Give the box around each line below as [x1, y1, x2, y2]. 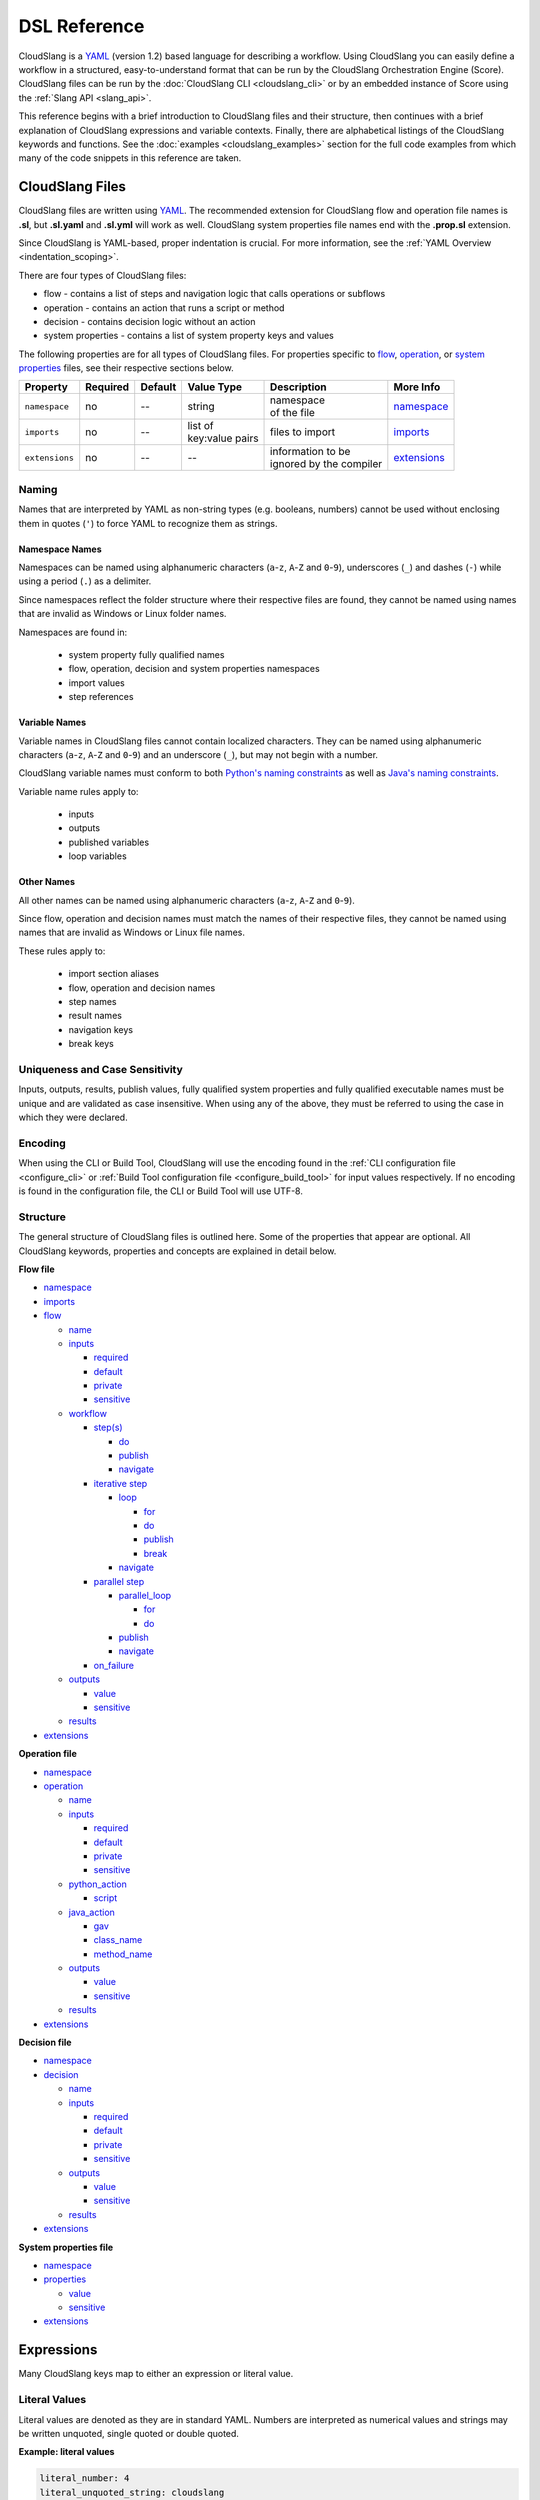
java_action [68, 1906, 115, 1918]
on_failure [93, 1659, 135, 1671]
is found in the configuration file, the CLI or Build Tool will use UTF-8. [18, 1185, 304, 1197]
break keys [68, 1038, 114, 1050]
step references [68, 691, 134, 703]
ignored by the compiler [270, 457, 383, 471]
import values [68, 676, 125, 689]
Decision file [18, 2036, 72, 2049]
